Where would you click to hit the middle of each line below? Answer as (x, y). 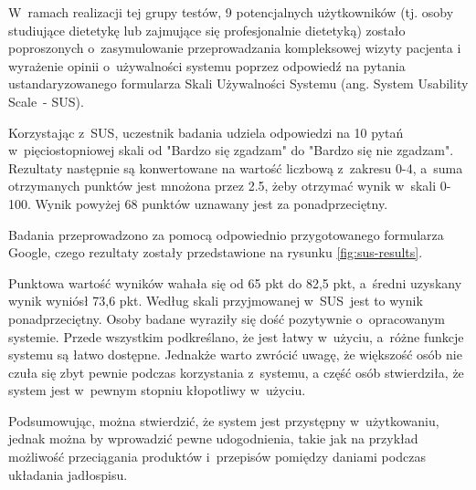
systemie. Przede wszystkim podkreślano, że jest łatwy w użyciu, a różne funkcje (236, 336)
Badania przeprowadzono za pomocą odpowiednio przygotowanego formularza (226, 234)
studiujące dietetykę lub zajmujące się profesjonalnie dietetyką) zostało (207, 30)
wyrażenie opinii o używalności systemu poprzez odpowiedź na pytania (207, 65)
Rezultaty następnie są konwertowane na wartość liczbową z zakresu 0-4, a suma (236, 167)
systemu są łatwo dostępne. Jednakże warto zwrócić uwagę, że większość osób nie (235, 354)
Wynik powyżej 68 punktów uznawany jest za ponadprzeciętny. (212, 203)
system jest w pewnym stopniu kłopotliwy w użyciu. (157, 390)
